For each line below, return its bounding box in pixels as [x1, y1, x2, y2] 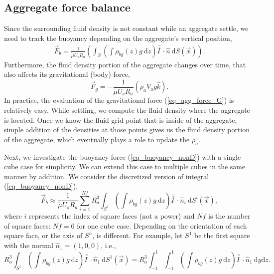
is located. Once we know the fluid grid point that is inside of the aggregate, [4, 114, 237, 125]
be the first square [194, 230, 250, 241]
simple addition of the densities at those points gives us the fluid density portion [4, 124, 250, 135]
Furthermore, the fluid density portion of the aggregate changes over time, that [4, 59, 246, 69]
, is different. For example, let [92, 230, 183, 241]
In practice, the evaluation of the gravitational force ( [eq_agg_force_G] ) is [4, 95, 234, 105]
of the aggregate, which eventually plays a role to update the [4, 134, 190, 144]
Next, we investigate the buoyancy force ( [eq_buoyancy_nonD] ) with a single [4, 151, 241, 162]
